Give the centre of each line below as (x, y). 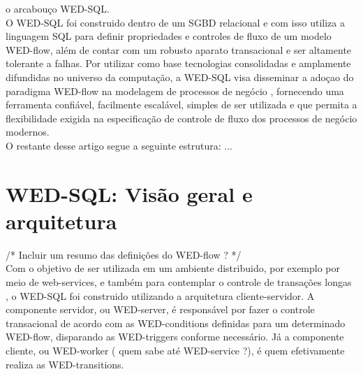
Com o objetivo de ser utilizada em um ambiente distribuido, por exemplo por (173, 268)
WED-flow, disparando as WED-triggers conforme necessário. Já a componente (175, 337)
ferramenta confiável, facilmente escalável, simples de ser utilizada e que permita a (181, 105)
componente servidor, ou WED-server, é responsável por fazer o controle (160, 309)
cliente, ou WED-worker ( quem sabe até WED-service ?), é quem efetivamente (175, 350)
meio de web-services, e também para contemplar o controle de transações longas (179, 282)
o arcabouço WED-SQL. (58, 8)
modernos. (28, 132)
